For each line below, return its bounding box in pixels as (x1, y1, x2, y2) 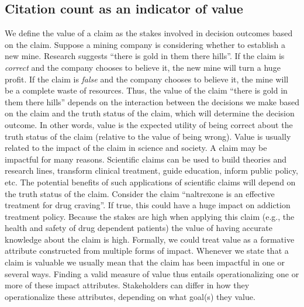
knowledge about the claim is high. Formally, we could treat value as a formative (5, 233, 295, 245)
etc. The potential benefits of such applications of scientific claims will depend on (5, 175, 296, 188)
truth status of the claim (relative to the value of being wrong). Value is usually (5, 130, 291, 142)
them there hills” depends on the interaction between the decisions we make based (5, 95, 300, 108)
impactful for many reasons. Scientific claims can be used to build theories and (5, 153, 286, 165)
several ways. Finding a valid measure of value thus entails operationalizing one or (5, 267, 299, 280)
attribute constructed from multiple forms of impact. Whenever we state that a (5, 244, 289, 257)
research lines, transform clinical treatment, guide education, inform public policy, (5, 164, 298, 177)
